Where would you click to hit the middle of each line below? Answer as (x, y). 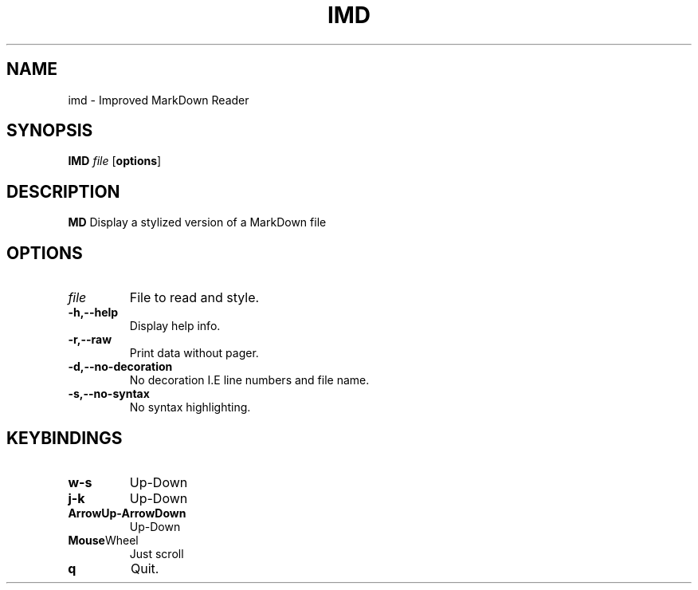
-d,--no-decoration (120, 367)
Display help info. (175, 326)
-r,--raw (90, 340)
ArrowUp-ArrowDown (127, 513)
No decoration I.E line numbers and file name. (249, 380)
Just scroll (157, 553)
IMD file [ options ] (115, 161)
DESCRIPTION (63, 191)
